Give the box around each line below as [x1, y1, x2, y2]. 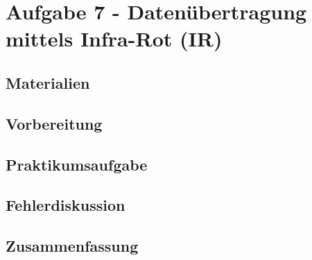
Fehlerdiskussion [6, 194, 125, 216]
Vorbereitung [6, 112, 103, 134]
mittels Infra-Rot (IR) [6, 24, 223, 53]
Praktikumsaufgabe [6, 153, 148, 175]
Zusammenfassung [6, 235, 139, 257]
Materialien [6, 71, 90, 93]
